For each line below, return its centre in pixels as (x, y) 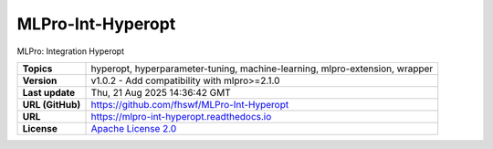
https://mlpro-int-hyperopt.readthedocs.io (181, 116)
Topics (37, 69)
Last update (49, 92)
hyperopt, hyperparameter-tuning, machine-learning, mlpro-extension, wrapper (262, 69)
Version (40, 80)
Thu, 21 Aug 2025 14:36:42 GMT (161, 92)
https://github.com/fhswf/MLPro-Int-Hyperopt (190, 104)
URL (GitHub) (52, 104)
